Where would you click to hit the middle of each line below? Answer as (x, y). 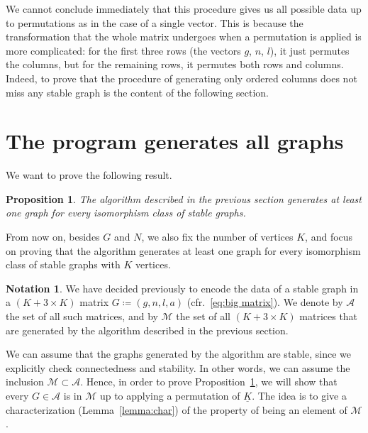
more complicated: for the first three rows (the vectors (123, 50)
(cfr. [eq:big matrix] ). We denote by (265, 302)
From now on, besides (53, 237)
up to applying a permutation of (170, 395)
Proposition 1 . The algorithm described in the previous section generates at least (184, 198)
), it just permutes (310, 50)
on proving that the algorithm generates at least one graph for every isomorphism (183, 250)
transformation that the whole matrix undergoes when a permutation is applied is (184, 37)
